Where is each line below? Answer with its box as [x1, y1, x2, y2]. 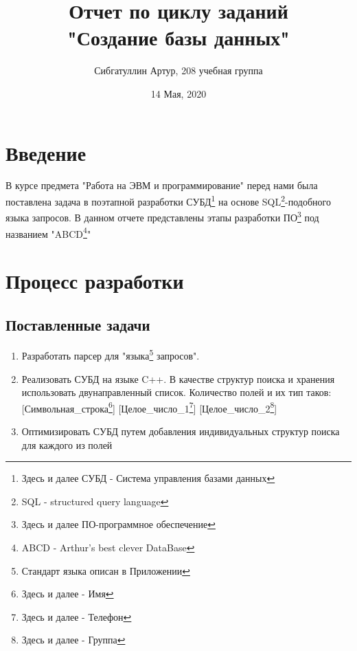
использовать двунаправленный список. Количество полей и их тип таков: [21, 385, 332, 399]
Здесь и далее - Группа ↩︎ [21, 632, 126, 647]
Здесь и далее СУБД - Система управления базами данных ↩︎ [21, 471, 275, 485]
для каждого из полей [21, 437, 113, 452]
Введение [5, 138, 87, 166]
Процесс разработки [5, 266, 184, 294]
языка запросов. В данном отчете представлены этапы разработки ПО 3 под [5, 208, 319, 224]
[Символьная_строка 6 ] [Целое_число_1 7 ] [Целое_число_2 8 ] [21, 399, 277, 415]
